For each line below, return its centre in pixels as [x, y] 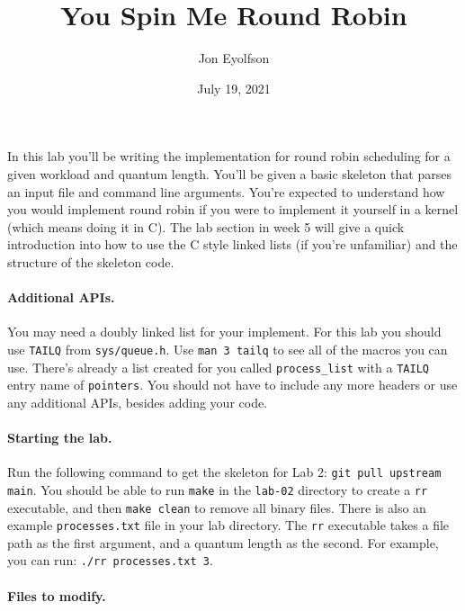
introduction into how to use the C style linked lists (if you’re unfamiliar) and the [232, 244]
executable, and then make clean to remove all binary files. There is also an [217, 507]
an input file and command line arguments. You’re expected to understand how [226, 191]
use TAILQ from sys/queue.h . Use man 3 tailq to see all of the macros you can [228, 349]
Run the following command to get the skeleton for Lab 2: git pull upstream [224, 472]
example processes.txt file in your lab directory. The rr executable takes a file [228, 525]
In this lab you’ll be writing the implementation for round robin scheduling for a [229, 156]
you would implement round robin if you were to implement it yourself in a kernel [233, 209]
